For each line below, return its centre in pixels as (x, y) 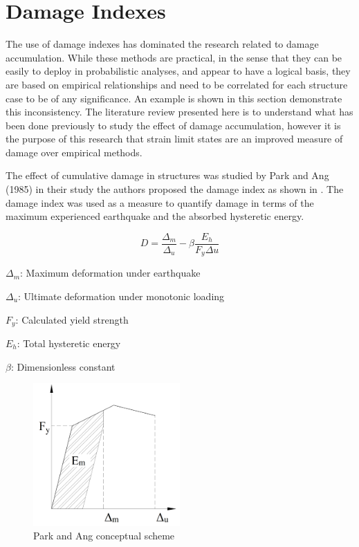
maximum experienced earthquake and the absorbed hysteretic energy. (155, 216)
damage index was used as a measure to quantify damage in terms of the (160, 202)
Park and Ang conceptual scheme (104, 536)
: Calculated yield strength (72, 319)
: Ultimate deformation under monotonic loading (121, 296)
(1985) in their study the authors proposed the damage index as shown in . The (175, 189)
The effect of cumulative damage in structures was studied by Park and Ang (167, 175)
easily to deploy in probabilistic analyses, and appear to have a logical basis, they (178, 71)
